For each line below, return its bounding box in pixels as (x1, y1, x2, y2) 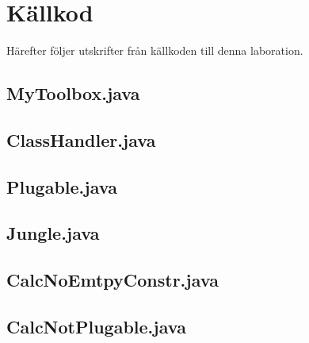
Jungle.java (6, 221, 100, 245)
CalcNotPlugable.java (6, 314, 186, 339)
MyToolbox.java (6, 81, 140, 106)
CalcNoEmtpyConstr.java (6, 268, 219, 292)
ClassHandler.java (6, 127, 156, 152)
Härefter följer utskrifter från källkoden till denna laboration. (6, 42, 303, 59)
